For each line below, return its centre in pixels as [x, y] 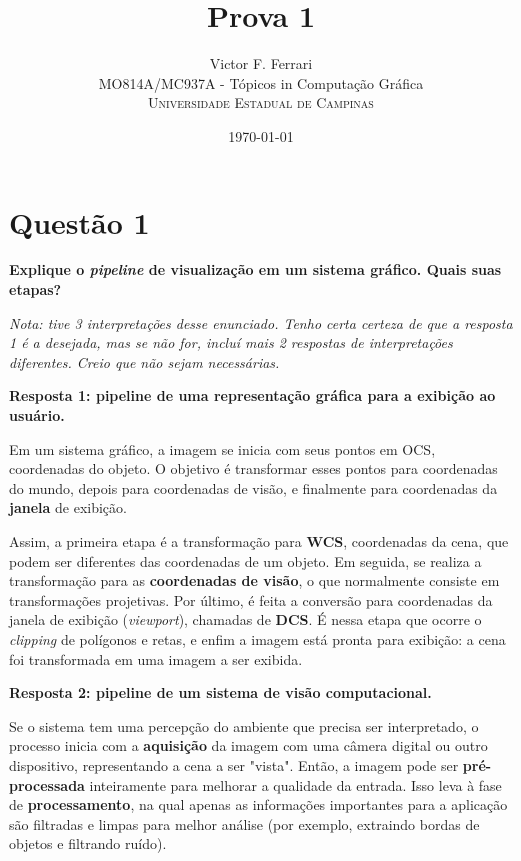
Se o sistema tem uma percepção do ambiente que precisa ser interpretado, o [244, 725]
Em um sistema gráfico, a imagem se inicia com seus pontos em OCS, [222, 448]
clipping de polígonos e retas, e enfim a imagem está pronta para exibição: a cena [257, 638]
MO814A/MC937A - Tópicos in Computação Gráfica [261, 82]
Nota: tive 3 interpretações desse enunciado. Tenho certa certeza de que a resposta [261, 322]
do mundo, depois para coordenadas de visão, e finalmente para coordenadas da [253, 487]
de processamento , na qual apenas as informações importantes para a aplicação [258, 804]
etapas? [35, 289]
